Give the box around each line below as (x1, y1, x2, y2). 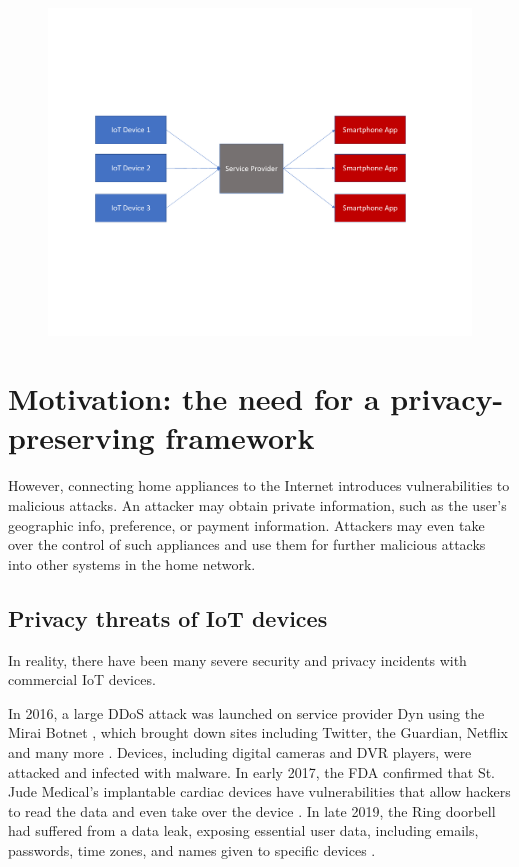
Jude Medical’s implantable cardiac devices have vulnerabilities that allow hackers (8, 781, 511, 802)
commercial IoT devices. (8, 669, 156, 690)
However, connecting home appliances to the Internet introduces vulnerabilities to (8, 475, 510, 496)
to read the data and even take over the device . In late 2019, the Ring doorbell (8, 800, 496, 821)
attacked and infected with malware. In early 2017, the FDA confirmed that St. (8, 761, 496, 782)
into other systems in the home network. (8, 553, 256, 574)
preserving (8, 417, 155, 458)
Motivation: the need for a (8, 378, 380, 419)
